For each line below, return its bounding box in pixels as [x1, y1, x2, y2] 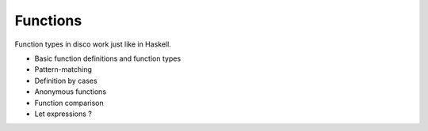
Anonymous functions [34, 87, 107, 96]
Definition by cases [34, 76, 98, 85]
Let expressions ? [34, 109, 93, 118]
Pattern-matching [34, 65, 93, 74]
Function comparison [34, 98, 104, 107]
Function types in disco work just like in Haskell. [14, 39, 172, 49]
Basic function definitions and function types [34, 54, 182, 63]
